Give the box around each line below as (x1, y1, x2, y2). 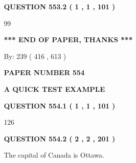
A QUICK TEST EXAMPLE (4, 83, 105, 94)
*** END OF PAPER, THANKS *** (4, 34, 133, 45)
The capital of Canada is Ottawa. (4, 150, 105, 160)
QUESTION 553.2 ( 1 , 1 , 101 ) (4, 1, 115, 11)
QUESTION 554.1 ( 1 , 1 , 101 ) (4, 100, 115, 110)
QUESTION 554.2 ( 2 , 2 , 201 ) (4, 133, 115, 143)
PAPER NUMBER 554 (4, 67, 85, 78)
